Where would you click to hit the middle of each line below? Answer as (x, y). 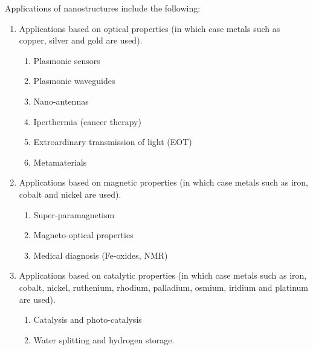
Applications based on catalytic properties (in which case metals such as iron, (163, 275)
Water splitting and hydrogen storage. (104, 339)
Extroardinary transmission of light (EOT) (113, 142)
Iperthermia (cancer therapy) (87, 121)
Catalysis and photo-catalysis (88, 319)
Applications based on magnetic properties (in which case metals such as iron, (163, 182)
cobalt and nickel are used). (70, 194)
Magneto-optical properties (83, 235)
